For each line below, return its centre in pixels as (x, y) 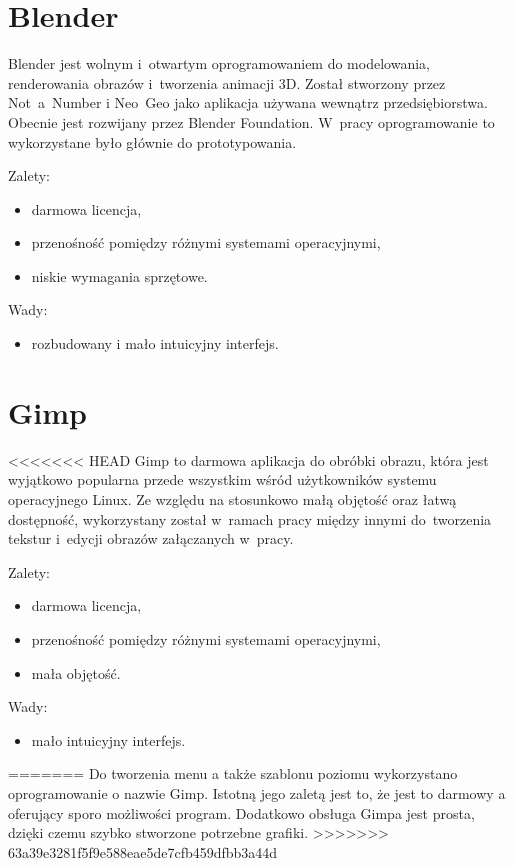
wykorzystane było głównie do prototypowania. (152, 141)
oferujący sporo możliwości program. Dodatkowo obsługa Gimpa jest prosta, (241, 812)
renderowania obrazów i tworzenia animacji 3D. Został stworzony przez (227, 82)
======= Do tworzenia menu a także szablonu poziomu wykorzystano (233, 773)
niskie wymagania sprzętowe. (119, 275)
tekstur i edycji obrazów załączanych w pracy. (151, 538)
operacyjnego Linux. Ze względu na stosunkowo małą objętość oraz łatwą (232, 498)
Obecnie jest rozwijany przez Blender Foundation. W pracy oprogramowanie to (251, 121)
